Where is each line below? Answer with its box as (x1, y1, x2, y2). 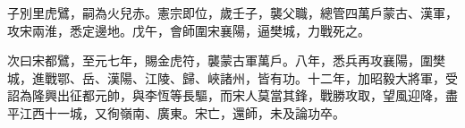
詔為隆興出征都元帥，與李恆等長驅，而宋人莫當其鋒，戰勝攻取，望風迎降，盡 (7, 86, 458, 105)
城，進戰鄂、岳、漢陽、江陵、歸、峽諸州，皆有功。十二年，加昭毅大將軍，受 (7, 68, 458, 87)
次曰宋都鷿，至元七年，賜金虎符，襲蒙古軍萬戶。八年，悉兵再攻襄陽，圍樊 (7, 51, 445, 70)
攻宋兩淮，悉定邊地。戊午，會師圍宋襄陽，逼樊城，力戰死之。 (7, 21, 370, 39)
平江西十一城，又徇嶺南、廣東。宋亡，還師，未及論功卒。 (7, 103, 345, 122)
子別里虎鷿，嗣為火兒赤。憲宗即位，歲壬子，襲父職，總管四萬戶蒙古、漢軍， (7, 4, 458, 21)
